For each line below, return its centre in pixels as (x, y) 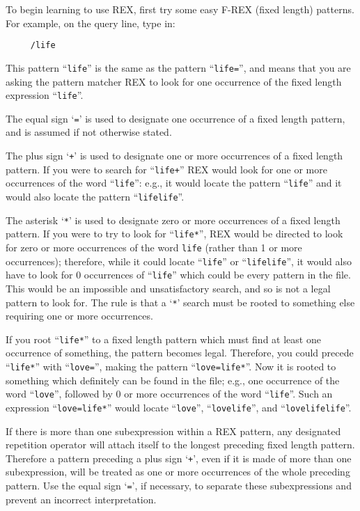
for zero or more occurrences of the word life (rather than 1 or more (154, 247)
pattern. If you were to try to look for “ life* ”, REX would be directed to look (174, 234)
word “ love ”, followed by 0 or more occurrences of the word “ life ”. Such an (169, 394)
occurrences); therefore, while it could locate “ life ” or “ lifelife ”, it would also (179, 261)
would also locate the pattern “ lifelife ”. (95, 196)
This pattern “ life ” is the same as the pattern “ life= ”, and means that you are (178, 67)
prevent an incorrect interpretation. (81, 499)
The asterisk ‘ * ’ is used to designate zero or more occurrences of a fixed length (173, 220)
